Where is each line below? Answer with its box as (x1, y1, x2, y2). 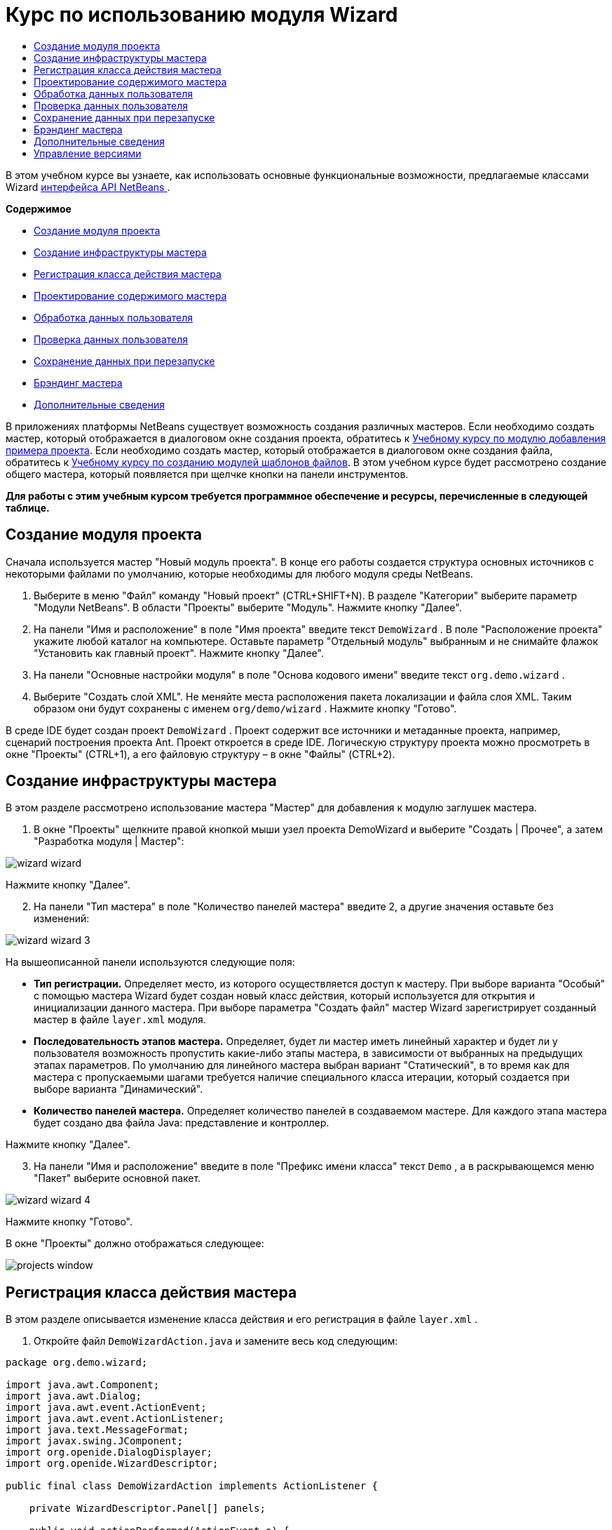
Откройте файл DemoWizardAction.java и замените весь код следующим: (34, 1335, 398, 1348)
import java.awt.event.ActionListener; (6, 1413, 224, 1425)
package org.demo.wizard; (6, 1357, 148, 1369)
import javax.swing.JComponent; (6, 1435, 183, 1447)
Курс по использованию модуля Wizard (6, 3, 398, 27)
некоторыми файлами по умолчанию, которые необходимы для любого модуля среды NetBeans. (6, 567, 473, 580)
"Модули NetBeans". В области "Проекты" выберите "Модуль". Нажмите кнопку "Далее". (34, 601, 462, 613)
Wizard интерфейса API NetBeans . (6, 180, 170, 193)
